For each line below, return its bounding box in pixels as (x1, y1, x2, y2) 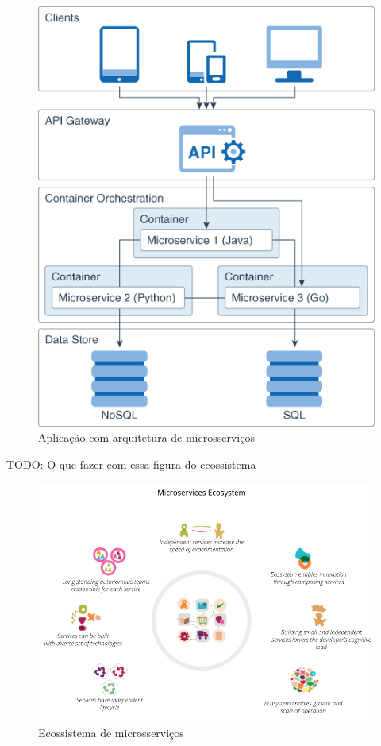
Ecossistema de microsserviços (38, 724, 184, 740)
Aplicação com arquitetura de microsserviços (38, 429, 255, 446)
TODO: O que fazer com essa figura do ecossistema (6, 455, 256, 472)
